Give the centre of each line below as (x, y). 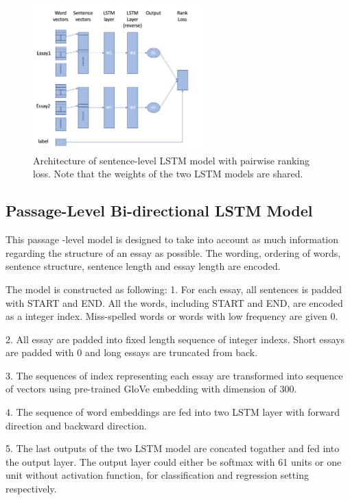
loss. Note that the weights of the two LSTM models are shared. (168, 174)
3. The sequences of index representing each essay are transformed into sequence (174, 375)
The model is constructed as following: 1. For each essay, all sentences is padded (174, 289)
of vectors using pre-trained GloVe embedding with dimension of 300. (151, 389)
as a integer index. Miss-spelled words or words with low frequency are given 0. (172, 316)
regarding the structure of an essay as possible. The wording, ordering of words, (173, 252)
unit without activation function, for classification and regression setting (157, 475)
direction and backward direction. (76, 425)
